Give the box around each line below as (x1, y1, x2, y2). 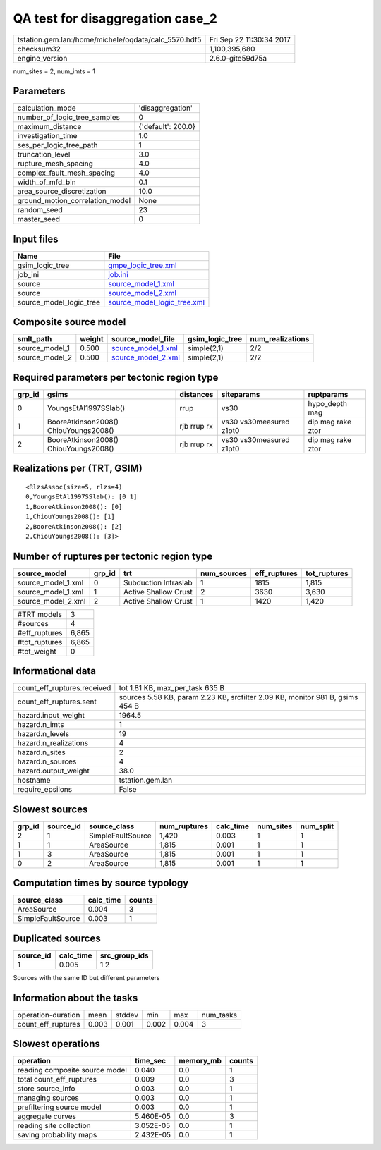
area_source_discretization (17, 187, 107, 197)
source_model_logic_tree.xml (108, 297, 205, 307)
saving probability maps (17, 1130, 97, 1140)
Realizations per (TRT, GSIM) (13, 463, 143, 475)
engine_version (17, 53, 68, 63)
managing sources (17, 1093, 79, 1103)
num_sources (200, 568, 247, 578)
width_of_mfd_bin (17, 177, 77, 187)
